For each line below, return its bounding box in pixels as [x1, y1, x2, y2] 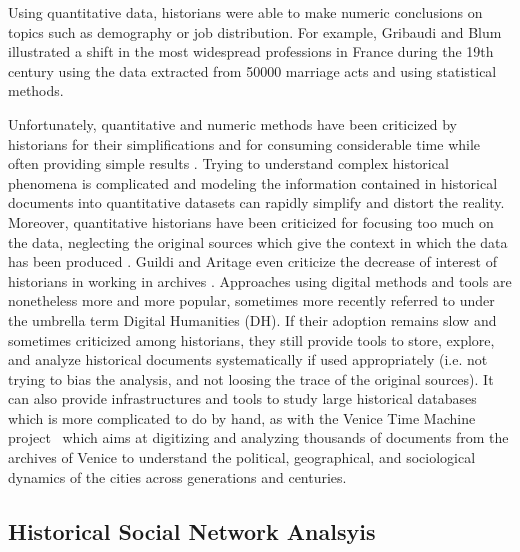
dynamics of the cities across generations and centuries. [8, 466, 347, 487]
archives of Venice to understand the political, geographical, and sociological [8, 447, 476, 468]
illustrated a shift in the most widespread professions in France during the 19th [8, 41, 494, 62]
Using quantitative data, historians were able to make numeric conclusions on [8, 2, 483, 22]
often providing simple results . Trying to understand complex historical [8, 153, 449, 174]
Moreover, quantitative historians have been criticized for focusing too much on [8, 211, 494, 232]
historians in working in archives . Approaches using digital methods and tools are [8, 270, 512, 291]
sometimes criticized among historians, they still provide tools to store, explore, [8, 329, 495, 350]
